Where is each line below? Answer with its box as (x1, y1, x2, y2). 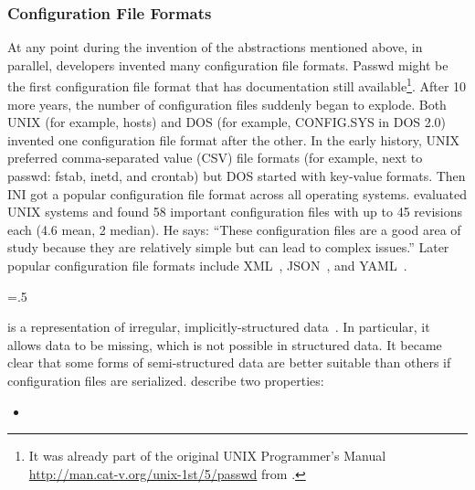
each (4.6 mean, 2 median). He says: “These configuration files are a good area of (7, 219, 461, 239)
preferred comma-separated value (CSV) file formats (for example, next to (7, 148, 423, 167)
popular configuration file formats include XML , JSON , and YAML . (7, 256, 407, 274)
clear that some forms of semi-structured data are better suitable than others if (7, 353, 451, 372)
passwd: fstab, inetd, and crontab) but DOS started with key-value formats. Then (7, 166, 466, 186)
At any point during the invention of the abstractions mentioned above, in (7, 37, 423, 57)
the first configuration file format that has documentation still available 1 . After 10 (7, 74, 467, 96)
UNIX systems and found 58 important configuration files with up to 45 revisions (7, 202, 462, 221)
